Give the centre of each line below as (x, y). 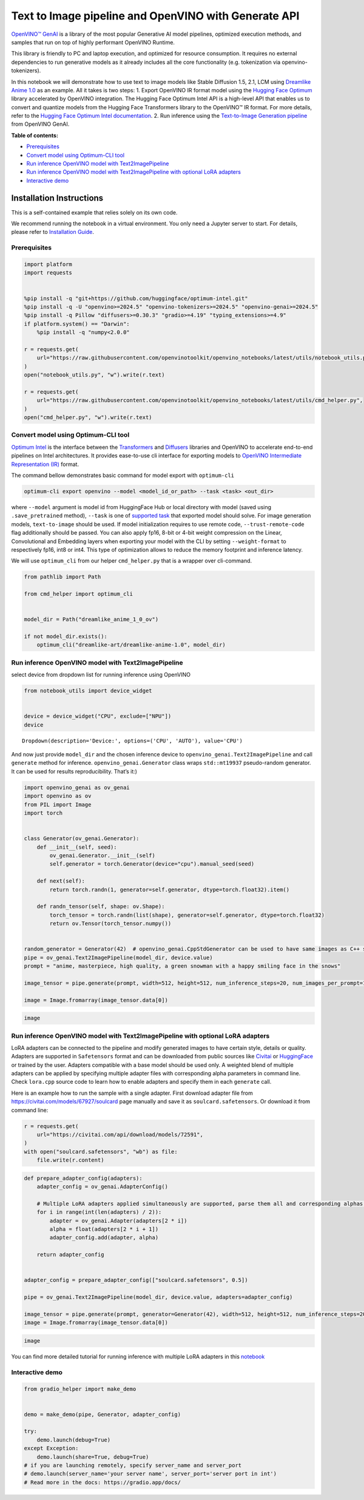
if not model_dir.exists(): (66, 636)
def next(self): (61, 881)
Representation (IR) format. (45, 464)
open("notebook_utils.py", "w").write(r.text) (94, 375)
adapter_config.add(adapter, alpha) (104, 1238)
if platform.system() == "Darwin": (77, 324)
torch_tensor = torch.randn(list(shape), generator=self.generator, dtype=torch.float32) (187, 915)
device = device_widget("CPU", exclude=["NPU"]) (98, 716)
